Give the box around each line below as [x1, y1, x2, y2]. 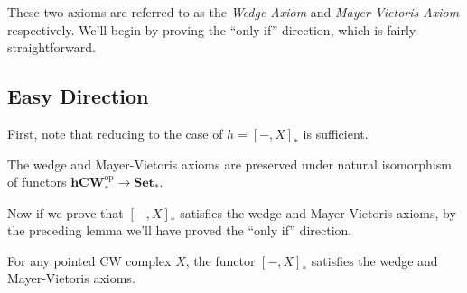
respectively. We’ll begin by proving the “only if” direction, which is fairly [7, 20, 416, 39]
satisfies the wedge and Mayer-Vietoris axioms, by [180, 203, 456, 222]
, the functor [185, 251, 256, 270]
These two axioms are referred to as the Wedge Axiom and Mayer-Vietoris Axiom [7, 3, 460, 21]
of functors [7, 172, 67, 191]
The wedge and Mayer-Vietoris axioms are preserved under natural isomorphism [7, 154, 452, 173]
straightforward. [7, 38, 96, 57]
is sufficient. [303, 124, 369, 142]
